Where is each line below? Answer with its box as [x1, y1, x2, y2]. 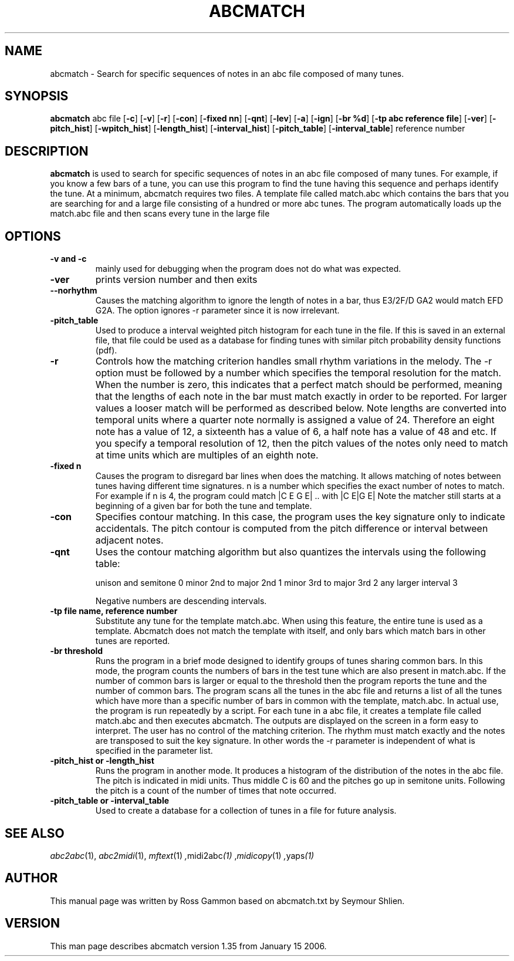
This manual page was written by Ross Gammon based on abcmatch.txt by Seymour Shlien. [50, 895, 405, 906]
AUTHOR [5, 871, 58, 886]
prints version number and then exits [95, 274, 258, 286]
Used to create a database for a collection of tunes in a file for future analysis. [95, 805, 397, 816]
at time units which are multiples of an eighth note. [95, 449, 319, 461]
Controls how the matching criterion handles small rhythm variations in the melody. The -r [95, 355, 492, 367]
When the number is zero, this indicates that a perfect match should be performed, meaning [95, 379, 502, 391]
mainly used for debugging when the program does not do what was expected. [95, 264, 401, 274]
